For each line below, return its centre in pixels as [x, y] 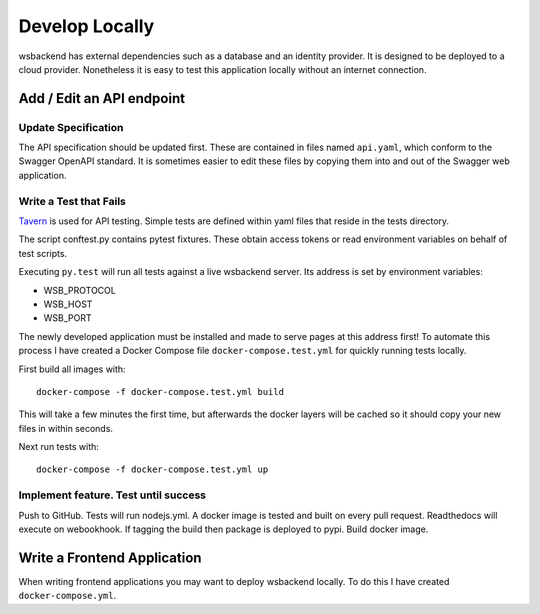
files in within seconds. [66, 428]
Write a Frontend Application [110, 557]
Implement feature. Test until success [112, 495]
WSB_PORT [67, 318]
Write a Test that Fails [72, 201]
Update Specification [71, 127]
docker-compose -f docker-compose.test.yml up [152, 469]
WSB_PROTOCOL [80, 290]
